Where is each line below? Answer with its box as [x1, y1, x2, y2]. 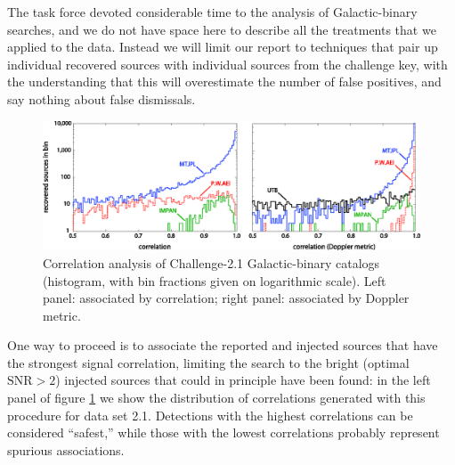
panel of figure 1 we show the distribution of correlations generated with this [7, 388, 426, 407]
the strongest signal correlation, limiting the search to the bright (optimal [7, 353, 410, 371]
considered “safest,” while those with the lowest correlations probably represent [7, 423, 440, 442]
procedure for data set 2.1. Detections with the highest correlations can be [7, 405, 413, 424]
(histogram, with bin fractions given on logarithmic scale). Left [43, 271, 386, 290]
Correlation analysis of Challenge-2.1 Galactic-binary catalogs [43, 253, 380, 272]
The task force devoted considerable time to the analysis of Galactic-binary [7, 3, 418, 20]
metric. [43, 306, 81, 324]
